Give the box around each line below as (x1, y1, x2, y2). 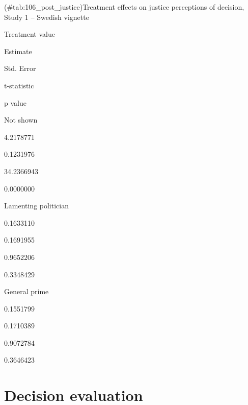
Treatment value (4, 29, 55, 39)
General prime (4, 286, 49, 297)
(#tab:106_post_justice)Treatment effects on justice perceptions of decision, (4, 2, 244, 12)
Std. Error (4, 63, 36, 74)
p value (4, 97, 26, 108)
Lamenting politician (4, 200, 69, 211)
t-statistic (4, 80, 34, 90)
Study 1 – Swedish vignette (4, 11, 89, 22)
